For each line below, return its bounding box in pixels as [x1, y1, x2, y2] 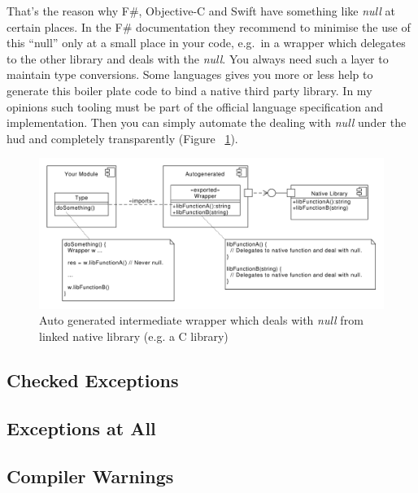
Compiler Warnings [7, 463, 174, 488]
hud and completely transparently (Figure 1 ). [7, 129, 238, 146]
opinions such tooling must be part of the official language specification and [7, 98, 384, 115]
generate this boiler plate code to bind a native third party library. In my [7, 81, 372, 98]
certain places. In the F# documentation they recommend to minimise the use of [7, 18, 411, 35]
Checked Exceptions [7, 368, 179, 393]
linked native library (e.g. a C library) [39, 328, 229, 345]
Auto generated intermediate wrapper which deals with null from [39, 312, 364, 329]
